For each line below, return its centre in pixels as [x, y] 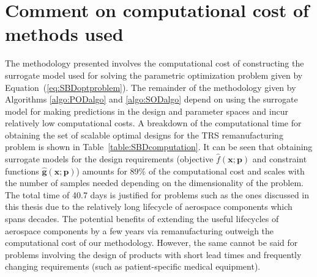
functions [22, 171]
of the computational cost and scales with [226, 171]
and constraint [280, 159]
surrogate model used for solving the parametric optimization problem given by [154, 75]
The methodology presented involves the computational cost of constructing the [155, 63]
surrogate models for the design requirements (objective [109, 159]
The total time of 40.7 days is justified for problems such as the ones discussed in [157, 194]
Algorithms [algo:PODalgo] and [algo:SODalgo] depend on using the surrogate [151, 99]
